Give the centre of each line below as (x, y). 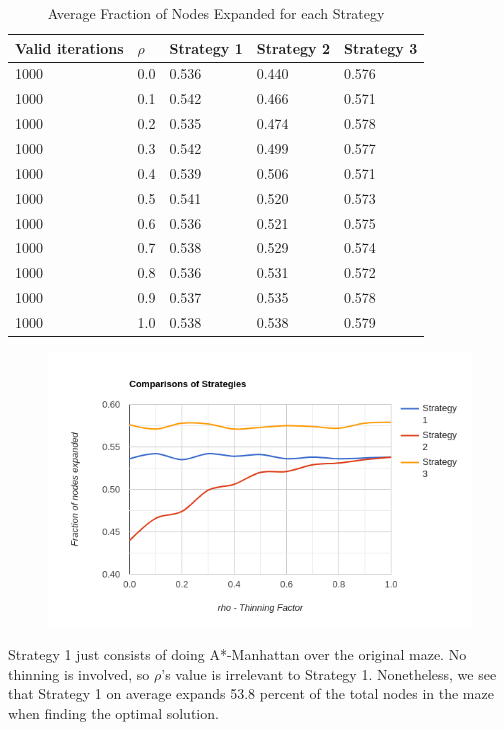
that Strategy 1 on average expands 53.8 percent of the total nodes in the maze (251, 693)
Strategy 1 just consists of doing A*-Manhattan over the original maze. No (237, 654)
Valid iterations (69, 47)
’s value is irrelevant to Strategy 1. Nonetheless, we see (329, 673)
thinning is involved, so (79, 673)
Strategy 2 (293, 47)
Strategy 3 (380, 47)
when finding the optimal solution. (113, 712)
